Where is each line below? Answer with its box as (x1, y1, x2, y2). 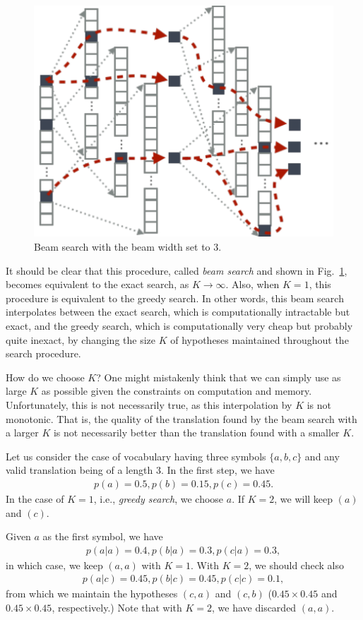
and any (304, 448, 340, 463)
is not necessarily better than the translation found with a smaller (53, 425, 340, 440)
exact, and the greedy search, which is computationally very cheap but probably (6, 318, 353, 333)
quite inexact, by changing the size (6, 332, 156, 347)
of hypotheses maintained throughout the (170, 332, 349, 347)
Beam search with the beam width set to (34, 239, 210, 254)
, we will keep (274, 491, 333, 506)
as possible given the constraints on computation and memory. (41, 383, 312, 398)
